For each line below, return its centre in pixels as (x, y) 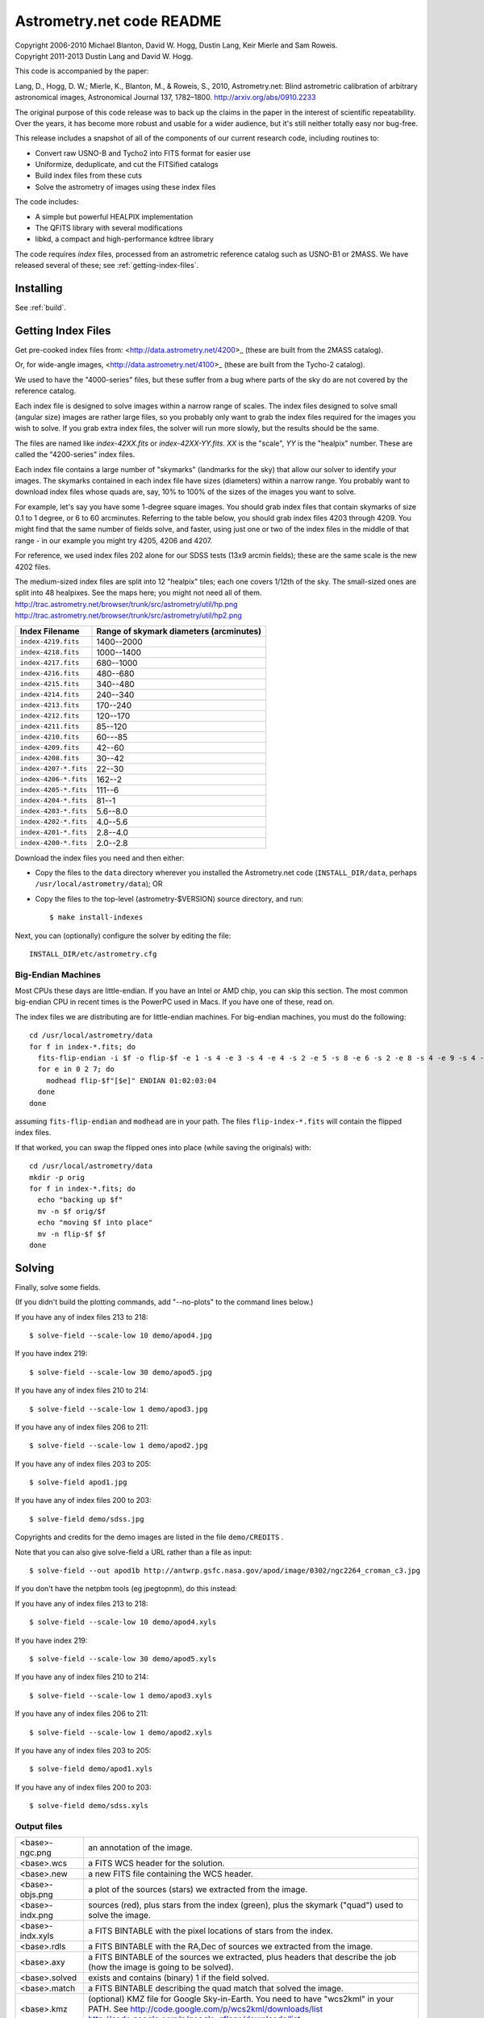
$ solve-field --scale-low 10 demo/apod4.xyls (123, 1622)
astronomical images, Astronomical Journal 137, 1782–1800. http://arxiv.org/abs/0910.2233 (165, 98)
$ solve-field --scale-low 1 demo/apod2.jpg (119, 1446)
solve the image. (119, 1915)
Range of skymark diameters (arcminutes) (179, 631)
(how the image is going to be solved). (161, 1967)
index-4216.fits (50, 674)
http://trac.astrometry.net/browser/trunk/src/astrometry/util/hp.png (126, 604)
